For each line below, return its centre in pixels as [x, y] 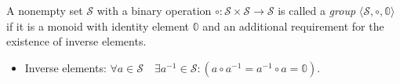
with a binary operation [154, 10]
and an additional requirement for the [293, 26]
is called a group [317, 10]
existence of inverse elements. [76, 41]
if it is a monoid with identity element [98, 26]
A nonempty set [45, 10]
